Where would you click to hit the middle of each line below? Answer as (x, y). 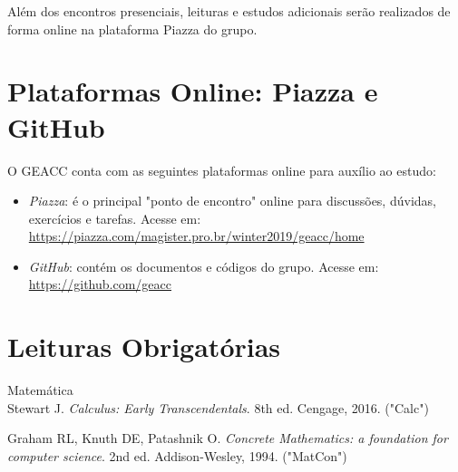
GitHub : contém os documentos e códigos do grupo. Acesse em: (204, 266)
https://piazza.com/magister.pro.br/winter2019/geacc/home (196, 236)
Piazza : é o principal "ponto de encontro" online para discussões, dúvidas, (232, 201)
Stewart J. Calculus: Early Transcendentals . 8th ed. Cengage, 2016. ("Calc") (218, 407)
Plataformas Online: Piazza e (193, 91)
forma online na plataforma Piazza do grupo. (132, 29)
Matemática (40, 390)
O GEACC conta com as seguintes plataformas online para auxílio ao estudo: (222, 170)
